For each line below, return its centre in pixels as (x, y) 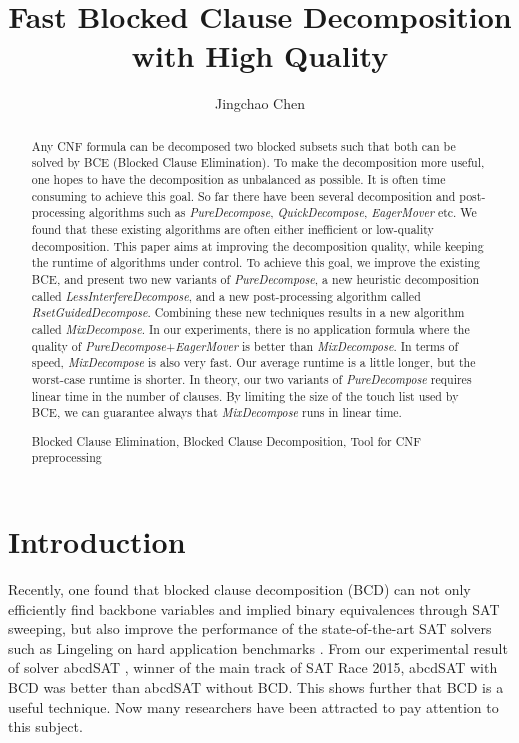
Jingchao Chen (260, 103)
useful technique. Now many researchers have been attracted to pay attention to (253, 706)
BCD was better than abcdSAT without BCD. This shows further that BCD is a (256, 686)
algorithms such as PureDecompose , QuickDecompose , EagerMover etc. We (283, 212)
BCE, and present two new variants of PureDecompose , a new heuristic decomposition (255, 278)
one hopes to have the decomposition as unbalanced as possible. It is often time (238, 179)
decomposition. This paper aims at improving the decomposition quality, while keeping (257, 245)
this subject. (45, 726)
